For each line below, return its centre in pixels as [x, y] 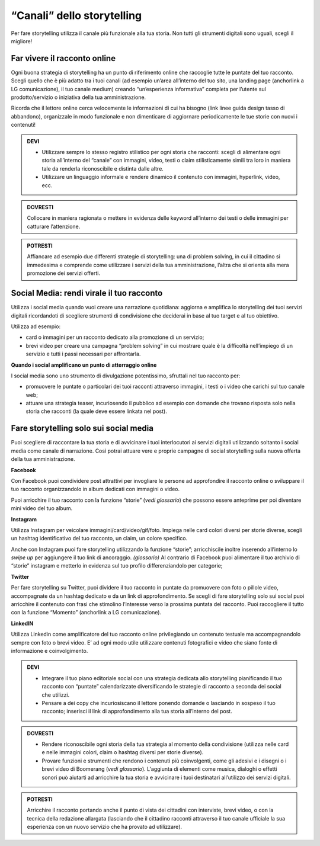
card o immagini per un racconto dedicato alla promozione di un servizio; [115, 337]
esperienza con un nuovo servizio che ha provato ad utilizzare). [105, 827]
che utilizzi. [56, 695]
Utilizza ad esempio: [36, 326]
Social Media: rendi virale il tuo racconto [87, 293]
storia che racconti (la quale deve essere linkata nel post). [96, 411]
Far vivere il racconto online [63, 58]
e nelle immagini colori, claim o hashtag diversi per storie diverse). [123, 752]
